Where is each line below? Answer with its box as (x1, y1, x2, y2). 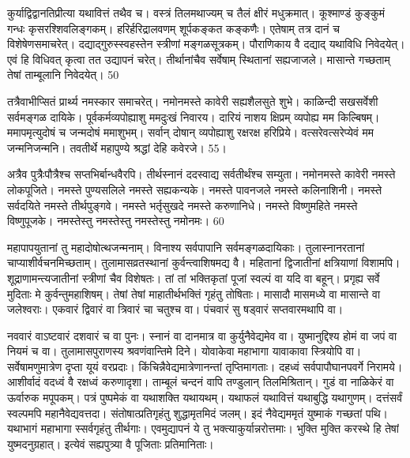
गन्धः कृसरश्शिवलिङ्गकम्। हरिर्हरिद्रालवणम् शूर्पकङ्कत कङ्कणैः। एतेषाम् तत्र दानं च (7, 20, 340, 36)
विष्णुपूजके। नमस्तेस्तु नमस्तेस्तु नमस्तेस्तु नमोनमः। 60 (7, 212, 224, 229)
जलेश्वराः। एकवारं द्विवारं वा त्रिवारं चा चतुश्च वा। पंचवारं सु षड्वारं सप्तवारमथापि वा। (7, 301, 344, 317)
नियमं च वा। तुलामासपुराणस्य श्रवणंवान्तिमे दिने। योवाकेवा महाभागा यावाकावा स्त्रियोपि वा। (7, 343, 362, 359)
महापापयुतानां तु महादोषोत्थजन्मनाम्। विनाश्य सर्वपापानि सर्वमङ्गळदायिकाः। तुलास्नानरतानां (7, 238, 365, 255)
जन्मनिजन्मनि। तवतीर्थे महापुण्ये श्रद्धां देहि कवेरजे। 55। (7, 139, 227, 156)
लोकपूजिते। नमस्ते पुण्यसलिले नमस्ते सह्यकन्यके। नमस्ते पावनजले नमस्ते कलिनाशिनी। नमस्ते (7, 181, 382, 197)
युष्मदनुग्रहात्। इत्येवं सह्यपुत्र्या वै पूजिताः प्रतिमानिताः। (7, 435, 214, 452)
